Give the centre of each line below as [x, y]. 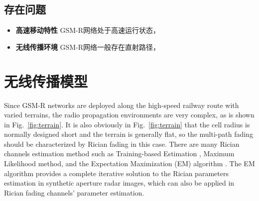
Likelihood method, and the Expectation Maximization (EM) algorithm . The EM [129, 163]
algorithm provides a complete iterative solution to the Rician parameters [116, 173]
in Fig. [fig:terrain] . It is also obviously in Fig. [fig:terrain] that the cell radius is [127, 124]
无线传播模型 [46, 81]
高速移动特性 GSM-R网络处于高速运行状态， [88, 30]
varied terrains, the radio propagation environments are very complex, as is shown [129, 115]
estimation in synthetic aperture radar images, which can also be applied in [119, 183]
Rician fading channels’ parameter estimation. [74, 192]
